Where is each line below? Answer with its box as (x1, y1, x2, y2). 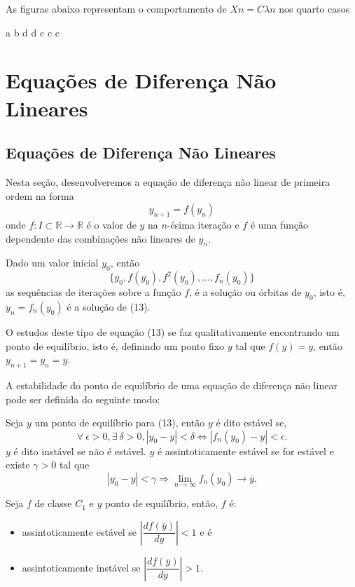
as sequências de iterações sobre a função (6, 285, 181, 299)
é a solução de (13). (67, 299, 151, 313)
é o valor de (86, 217, 137, 231)
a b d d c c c (6, 25, 60, 39)
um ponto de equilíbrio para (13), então (34, 415, 205, 430)
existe (6, 457, 30, 472)
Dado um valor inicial (6, 255, 99, 270)
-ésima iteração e (167, 217, 239, 231)
